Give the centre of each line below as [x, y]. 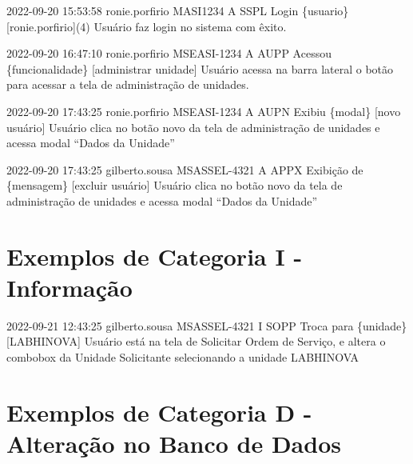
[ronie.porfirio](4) [48, 26]
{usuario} [325, 10]
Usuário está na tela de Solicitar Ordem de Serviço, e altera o [235, 341]
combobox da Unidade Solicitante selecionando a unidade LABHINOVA [183, 357]
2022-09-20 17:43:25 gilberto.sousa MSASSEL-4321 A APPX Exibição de [185, 169]
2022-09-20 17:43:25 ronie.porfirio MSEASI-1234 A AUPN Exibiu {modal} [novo [204, 111]
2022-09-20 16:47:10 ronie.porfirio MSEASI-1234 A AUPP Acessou [169, 53]
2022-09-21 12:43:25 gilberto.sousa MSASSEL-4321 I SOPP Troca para [180, 325]
